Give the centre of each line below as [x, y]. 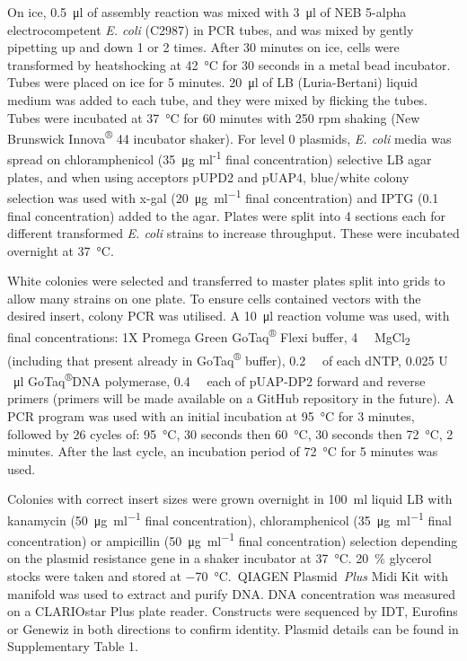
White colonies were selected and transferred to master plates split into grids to [226, 281]
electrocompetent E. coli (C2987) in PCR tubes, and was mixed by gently [211, 29]
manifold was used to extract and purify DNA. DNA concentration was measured [232, 593]
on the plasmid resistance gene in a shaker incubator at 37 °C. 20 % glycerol [220, 558]
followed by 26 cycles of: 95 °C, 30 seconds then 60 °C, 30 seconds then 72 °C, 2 [230, 433]
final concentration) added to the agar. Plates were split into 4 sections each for [226, 215]
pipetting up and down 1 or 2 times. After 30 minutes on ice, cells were [203, 47]
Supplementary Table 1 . [73, 646]
